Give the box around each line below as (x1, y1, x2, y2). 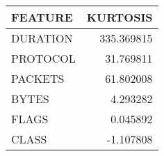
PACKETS (11, 70, 65, 86)
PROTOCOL (11, 50, 76, 66)
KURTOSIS (86, 9, 153, 25)
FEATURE (11, 9, 73, 25)
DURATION (11, 30, 73, 46)
